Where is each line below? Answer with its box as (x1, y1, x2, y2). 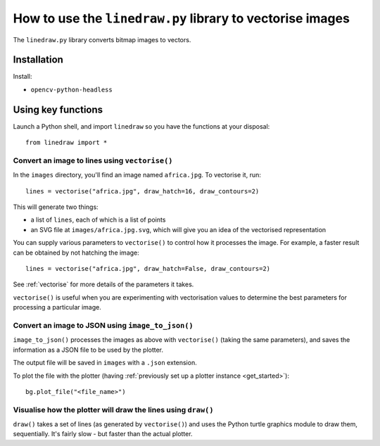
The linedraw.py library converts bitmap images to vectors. (13, 35, 191, 44)
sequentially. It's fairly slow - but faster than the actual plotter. (13, 430, 193, 438)
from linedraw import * (25, 139, 108, 147)
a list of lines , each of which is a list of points (30, 215, 166, 224)
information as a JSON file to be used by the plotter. (13, 345, 164, 354)
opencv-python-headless (30, 85, 113, 94)
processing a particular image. (13, 303, 101, 312)
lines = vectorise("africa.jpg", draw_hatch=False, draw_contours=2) (25, 265, 271, 273)
